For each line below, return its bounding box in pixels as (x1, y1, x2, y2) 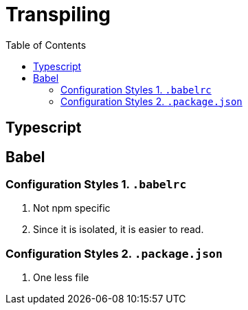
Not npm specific (33, 202, 111, 214)
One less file (33, 272, 89, 284)
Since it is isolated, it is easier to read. (33, 223, 204, 236)
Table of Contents (5, 38, 87, 51)
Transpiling (5, 3, 111, 26)
